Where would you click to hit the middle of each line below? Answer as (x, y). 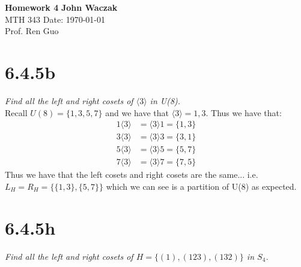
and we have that (137, 112)
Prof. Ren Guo (32, 31)
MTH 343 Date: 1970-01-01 (55, 19)
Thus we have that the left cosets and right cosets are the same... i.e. (132, 175)
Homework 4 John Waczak (61, 7)
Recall (16, 112)
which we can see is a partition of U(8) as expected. (201, 186)
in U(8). (165, 100)
